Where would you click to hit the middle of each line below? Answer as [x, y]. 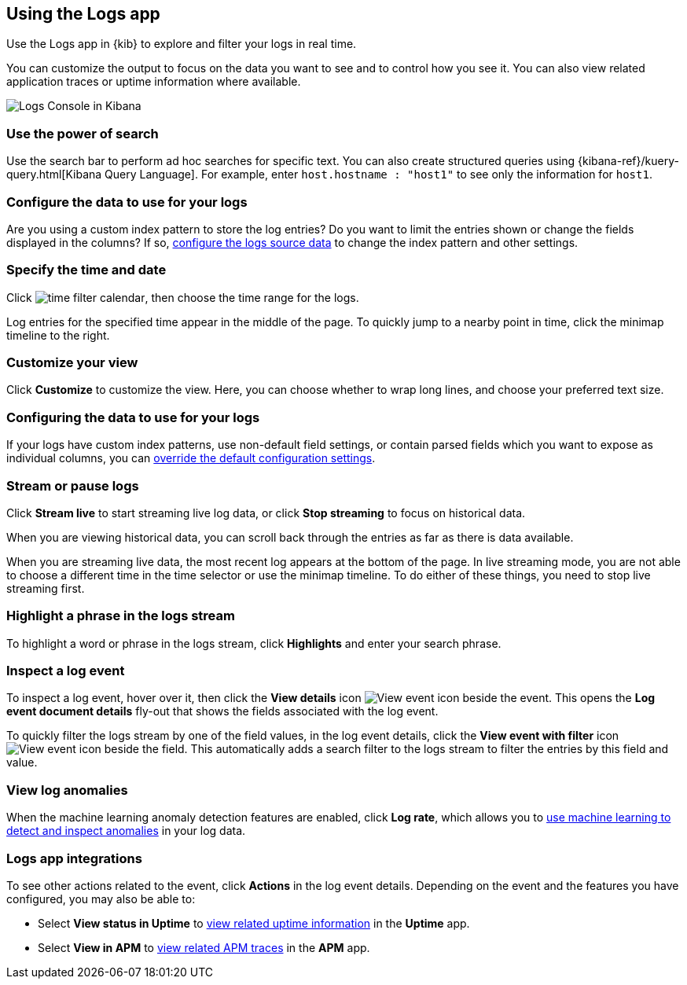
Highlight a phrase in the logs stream [121, 616]
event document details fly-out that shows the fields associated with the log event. [222, 711]
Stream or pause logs [73, 485]
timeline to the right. [58, 335]
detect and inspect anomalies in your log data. [126, 831]
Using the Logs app [83, 14]
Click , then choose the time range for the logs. [183, 297]
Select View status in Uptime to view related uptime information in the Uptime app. [254, 923]
